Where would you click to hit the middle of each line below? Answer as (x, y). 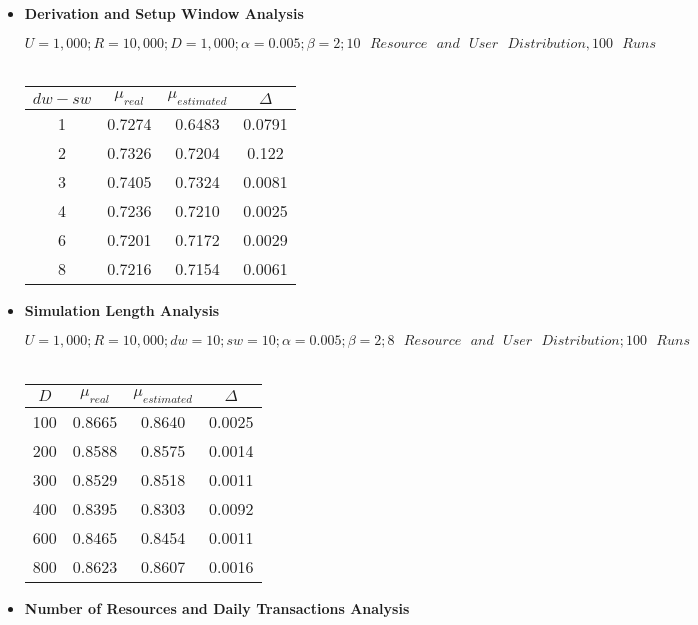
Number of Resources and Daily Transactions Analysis (217, 607)
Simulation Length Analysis (122, 310)
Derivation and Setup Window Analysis (164, 13)
